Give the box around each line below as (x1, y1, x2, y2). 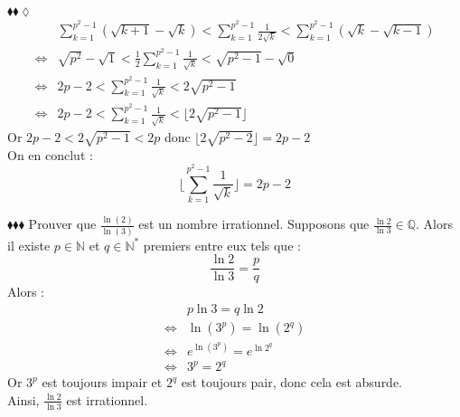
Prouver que (28, 214, 97, 233)
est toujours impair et (42, 373, 163, 392)
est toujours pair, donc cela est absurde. (181, 373, 403, 392)
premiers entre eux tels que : (143, 235, 301, 254)
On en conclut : (7, 145, 93, 164)
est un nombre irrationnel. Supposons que (138, 214, 370, 233)
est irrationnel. (66, 390, 148, 409)
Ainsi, (7, 390, 40, 409)
